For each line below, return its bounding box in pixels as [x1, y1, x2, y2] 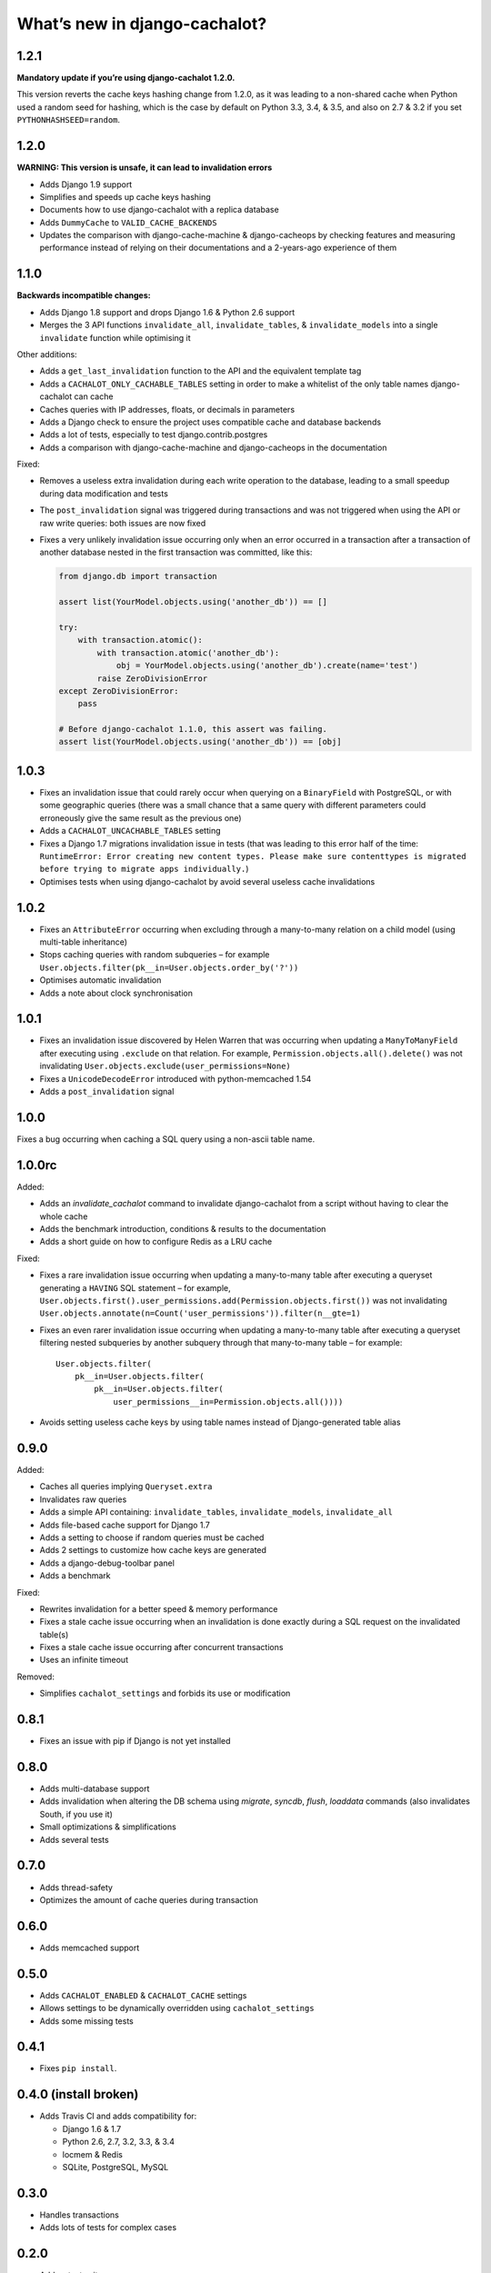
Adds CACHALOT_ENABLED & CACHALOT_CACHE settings [39, 1989, 247, 2000]
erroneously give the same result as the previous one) [39, 812, 242, 823]
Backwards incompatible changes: [16, 290, 151, 301]
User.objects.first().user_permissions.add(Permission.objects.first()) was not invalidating [39, 1295, 447, 1306]
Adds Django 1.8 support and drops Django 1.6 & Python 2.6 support [39, 306, 296, 317]
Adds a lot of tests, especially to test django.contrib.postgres [39, 429, 268, 440]
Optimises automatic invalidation [39, 975, 162, 986]
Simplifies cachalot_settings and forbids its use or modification [39, 1687, 291, 1699]
